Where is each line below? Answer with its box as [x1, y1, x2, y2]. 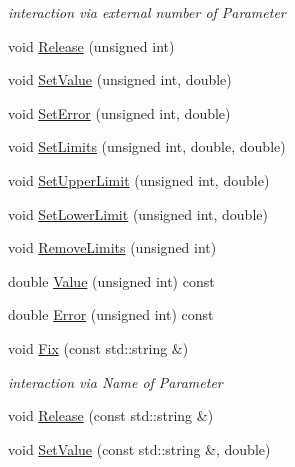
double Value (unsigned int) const [8, 270, 215, 291]
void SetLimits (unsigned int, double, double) [8, 136, 286, 157]
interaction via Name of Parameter [8, 371, 223, 392]
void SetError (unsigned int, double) [8, 102, 231, 123]
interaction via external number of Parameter [8, 2, 286, 22]
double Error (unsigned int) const [8, 304, 214, 325]
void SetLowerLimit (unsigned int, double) [8, 203, 268, 224]
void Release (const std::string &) [8, 405, 214, 426]
